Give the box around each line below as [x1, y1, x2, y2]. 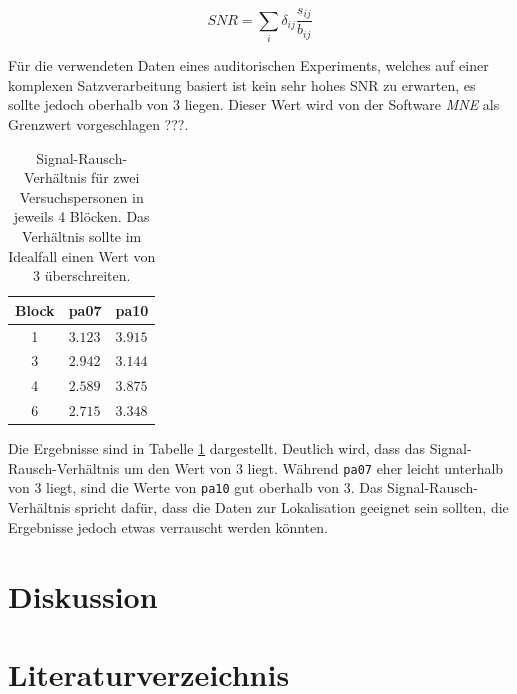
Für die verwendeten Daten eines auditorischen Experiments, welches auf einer [8, 55, 489, 76]
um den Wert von [123, 457, 232, 478]
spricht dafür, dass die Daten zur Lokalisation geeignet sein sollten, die [75, 497, 509, 518]
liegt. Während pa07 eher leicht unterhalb [247, 457, 504, 478]
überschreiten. [44, 265, 131, 286]
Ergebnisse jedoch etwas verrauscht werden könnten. [8, 516, 328, 537]
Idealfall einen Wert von [8, 245, 156, 266]
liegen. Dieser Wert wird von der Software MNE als [184, 94, 500, 115]
